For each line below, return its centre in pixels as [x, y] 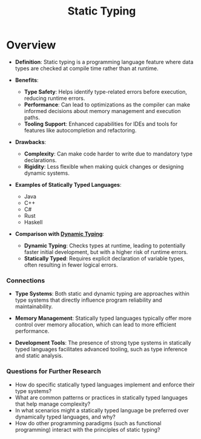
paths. [32, 117]
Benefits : [27, 80]
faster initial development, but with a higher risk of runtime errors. [106, 252]
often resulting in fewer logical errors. [71, 265]
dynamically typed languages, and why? [65, 417]
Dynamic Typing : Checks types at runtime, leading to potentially [105, 246]
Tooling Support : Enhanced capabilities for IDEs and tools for [101, 124]
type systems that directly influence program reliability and [88, 300]
